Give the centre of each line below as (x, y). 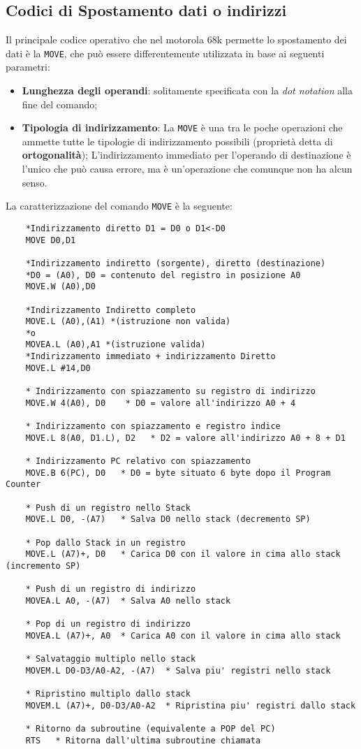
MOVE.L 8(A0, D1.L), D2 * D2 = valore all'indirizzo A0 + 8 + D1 (185, 438)
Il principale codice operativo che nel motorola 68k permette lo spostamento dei (176, 39)
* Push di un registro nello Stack (108, 508)
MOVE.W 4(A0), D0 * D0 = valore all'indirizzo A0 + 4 (161, 403)
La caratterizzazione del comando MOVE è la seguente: (119, 206)
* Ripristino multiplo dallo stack (108, 694)
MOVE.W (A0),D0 (60, 287)
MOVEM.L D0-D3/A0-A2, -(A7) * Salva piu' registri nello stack (178, 670)
